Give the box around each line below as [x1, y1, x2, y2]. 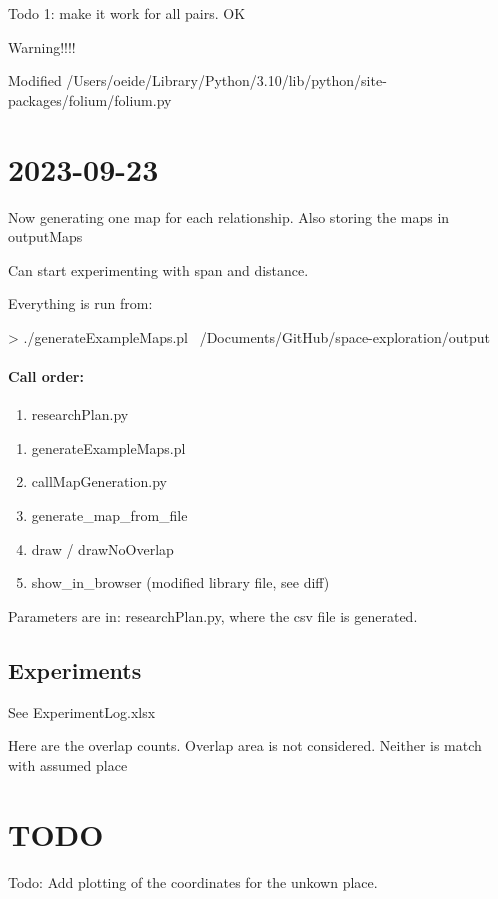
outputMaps [8, 226, 83, 247]
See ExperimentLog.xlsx [8, 701, 156, 722]
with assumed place [8, 754, 128, 775]
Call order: [8, 366, 84, 387]
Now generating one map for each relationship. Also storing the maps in [8, 206, 450, 227]
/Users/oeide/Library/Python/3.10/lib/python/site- [66, 70, 387, 91]
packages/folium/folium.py [8, 89, 172, 110]
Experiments [8, 654, 142, 685]
